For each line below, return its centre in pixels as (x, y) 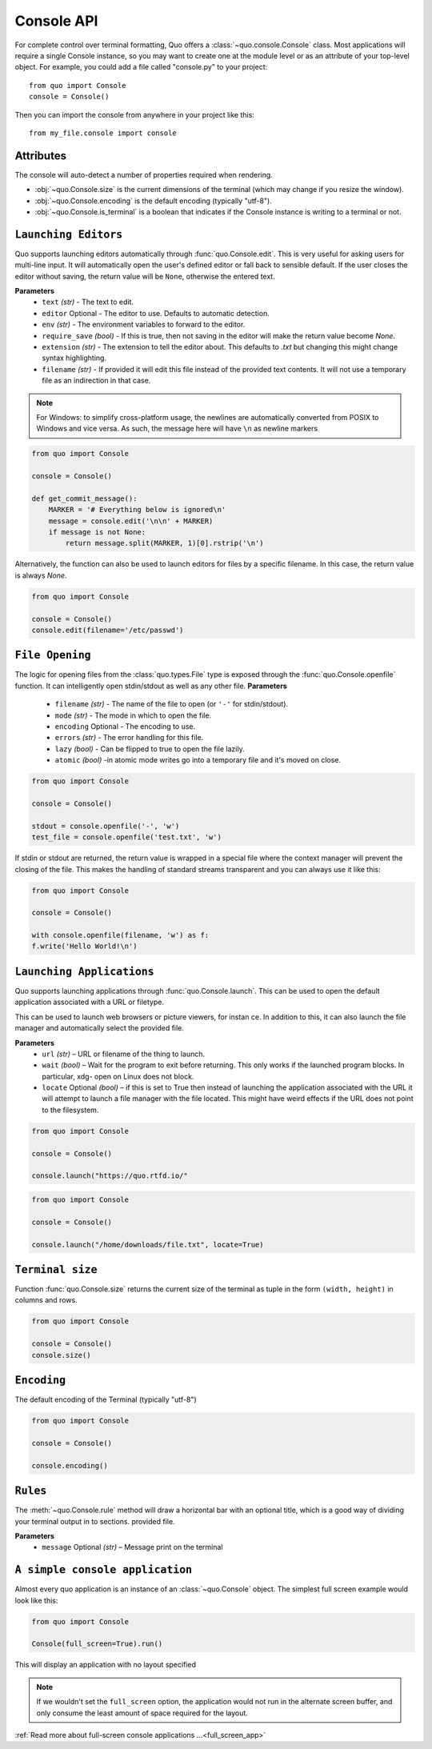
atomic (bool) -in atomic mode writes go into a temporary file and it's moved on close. (198, 760)
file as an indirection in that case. (96, 381)
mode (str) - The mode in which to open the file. (133, 715)
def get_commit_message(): (84, 498)
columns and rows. (46, 1300)
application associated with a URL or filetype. (89, 1002)
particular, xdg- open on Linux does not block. (118, 1076)
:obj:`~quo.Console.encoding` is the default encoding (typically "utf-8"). (153, 201)
